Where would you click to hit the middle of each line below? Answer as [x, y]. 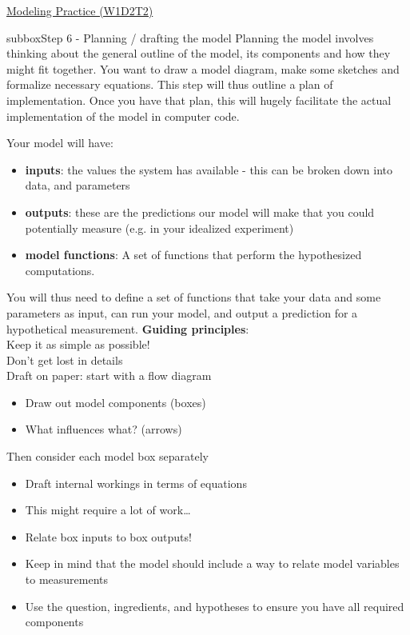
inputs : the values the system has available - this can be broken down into [209, 169]
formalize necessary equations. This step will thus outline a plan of [170, 84]
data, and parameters [78, 185]
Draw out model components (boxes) [115, 402]
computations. [60, 270]
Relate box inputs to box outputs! [108, 536]
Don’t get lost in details [65, 359]
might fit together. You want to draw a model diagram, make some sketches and [203, 68]
